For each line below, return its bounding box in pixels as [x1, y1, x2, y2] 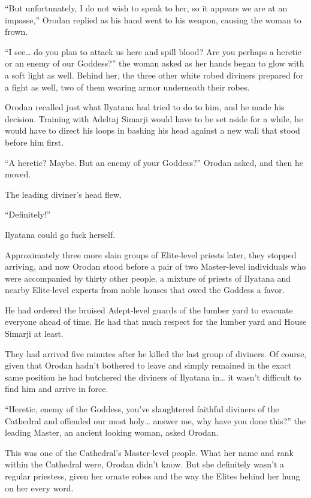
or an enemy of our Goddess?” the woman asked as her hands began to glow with [5, 57, 304, 70]
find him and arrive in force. [5, 382, 108, 395]
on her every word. [5, 481, 74, 494]
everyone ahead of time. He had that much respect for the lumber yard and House [5, 315, 307, 328]
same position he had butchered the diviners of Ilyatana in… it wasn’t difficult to [5, 370, 301, 383]
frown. [5, 25, 28, 38]
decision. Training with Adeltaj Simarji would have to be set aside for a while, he [5, 112, 303, 125]
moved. [5, 168, 31, 180]
